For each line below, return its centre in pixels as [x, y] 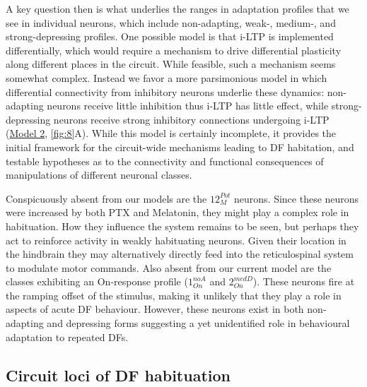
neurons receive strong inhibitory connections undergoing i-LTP [191, 119]
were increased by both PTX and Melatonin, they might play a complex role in [177, 212]
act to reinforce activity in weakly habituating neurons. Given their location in [176, 240]
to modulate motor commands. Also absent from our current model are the [169, 267]
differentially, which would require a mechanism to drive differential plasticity [174, 50]
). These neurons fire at [304, 281]
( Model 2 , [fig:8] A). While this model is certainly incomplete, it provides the [171, 133]
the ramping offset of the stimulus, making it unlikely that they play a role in [174, 295]
